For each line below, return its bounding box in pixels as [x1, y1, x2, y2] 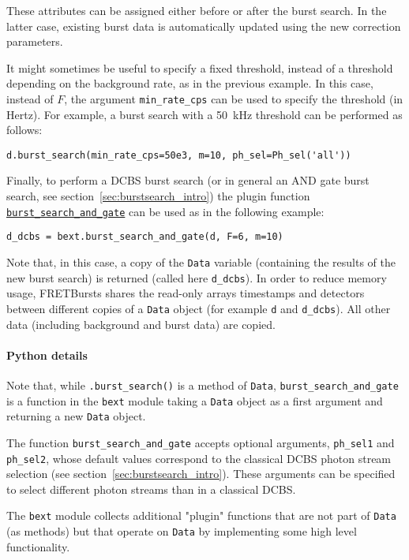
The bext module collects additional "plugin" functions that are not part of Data [6, 507, 396, 524]
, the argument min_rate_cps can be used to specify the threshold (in [64, 90, 403, 106]
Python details [6, 346, 88, 363]
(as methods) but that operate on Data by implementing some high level [6, 523, 357, 539]
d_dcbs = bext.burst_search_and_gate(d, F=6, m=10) [6, 231, 283, 243]
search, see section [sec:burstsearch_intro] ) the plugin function [6, 188, 310, 204]
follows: [6, 121, 43, 138]
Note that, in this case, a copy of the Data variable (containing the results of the [6, 253, 396, 270]
